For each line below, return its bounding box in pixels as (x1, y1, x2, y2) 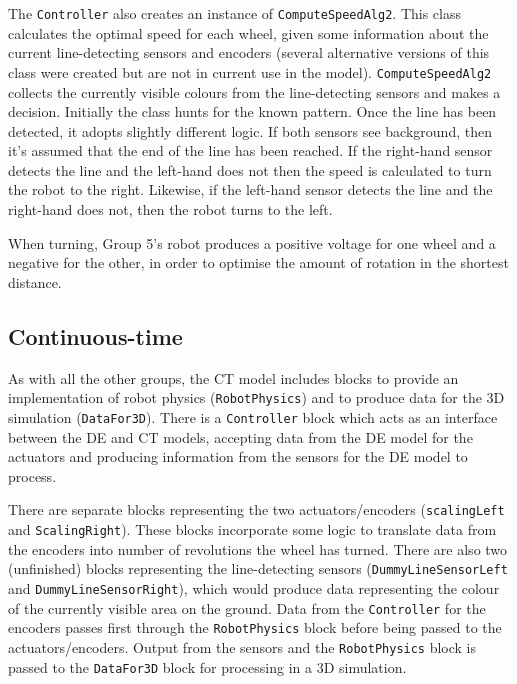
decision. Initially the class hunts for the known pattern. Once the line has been (8, 101, 497, 122)
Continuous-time (8, 320, 183, 351)
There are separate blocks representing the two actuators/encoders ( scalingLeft (8, 499, 505, 520)
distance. (8, 271, 62, 292)
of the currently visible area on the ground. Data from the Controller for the (8, 597, 486, 618)
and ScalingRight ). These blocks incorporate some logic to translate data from (8, 518, 497, 539)
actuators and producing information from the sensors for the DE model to (8, 446, 468, 467)
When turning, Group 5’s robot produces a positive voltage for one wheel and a (8, 232, 496, 253)
